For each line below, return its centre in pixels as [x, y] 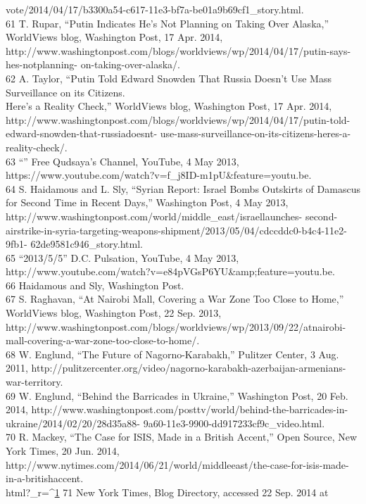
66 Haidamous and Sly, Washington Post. [95, 285]
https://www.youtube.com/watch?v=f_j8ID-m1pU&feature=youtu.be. [159, 175]
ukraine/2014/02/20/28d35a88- [73, 423]
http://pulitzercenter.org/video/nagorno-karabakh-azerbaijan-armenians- [189, 368]
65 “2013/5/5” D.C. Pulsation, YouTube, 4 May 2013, [122, 257]
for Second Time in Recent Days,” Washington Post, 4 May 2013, [147, 202]
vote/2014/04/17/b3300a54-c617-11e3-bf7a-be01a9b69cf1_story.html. [155, 9]
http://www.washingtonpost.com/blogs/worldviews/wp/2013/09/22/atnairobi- [176, 326]
